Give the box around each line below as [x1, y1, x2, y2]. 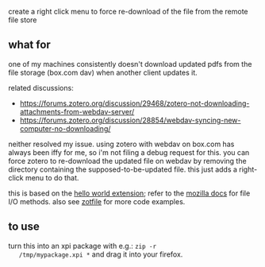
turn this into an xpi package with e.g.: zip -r [8, 241, 157, 250]
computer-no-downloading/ [19, 123, 111, 133]
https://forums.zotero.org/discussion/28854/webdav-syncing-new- [19, 115, 241, 125]
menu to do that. [25, 172, 79, 182]
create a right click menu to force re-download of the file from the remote [8, 7, 248, 16]
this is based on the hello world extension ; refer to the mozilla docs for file [8, 188, 251, 198]
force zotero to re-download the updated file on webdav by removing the [8, 156, 248, 165]
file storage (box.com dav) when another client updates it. [8, 68, 198, 77]
